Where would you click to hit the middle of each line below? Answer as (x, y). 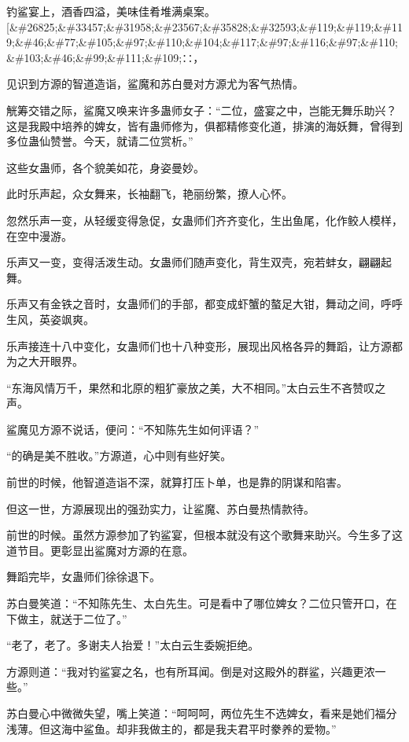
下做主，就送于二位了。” (67, 618)
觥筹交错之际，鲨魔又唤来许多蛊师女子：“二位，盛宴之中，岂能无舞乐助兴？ (202, 110)
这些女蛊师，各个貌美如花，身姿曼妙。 (105, 167)
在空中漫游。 (39, 235)
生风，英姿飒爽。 (50, 319)
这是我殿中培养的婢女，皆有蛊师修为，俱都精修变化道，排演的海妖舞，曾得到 (204, 125)
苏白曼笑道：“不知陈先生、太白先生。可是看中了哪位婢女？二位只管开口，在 (202, 603)
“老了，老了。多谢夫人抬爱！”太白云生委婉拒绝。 (133, 645)
